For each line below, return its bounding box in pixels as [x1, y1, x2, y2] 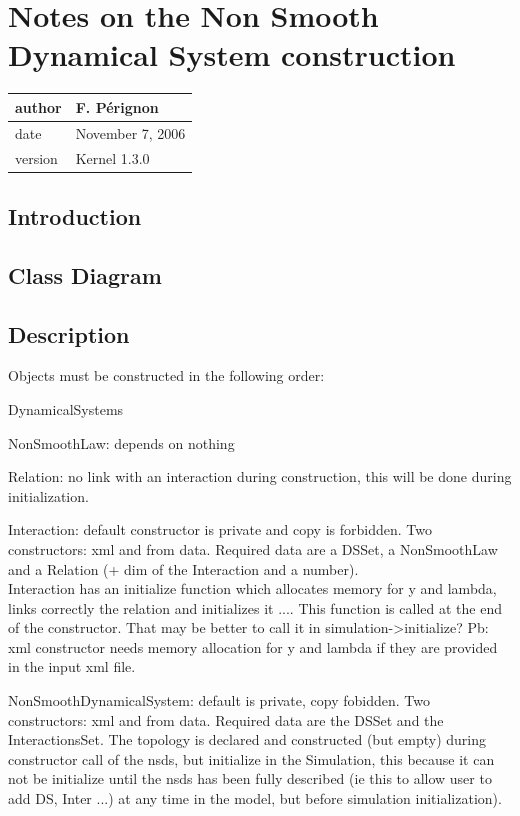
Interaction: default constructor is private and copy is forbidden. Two [8, 519, 432, 540]
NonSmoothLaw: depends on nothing [8, 432, 235, 453]
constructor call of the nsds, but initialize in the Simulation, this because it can [8, 748, 495, 769]
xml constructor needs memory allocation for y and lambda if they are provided [8, 636, 498, 657]
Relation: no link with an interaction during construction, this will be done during [8, 466, 512, 487]
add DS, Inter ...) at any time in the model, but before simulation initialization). [8, 788, 502, 809]
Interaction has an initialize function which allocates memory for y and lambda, [8, 578, 497, 599]
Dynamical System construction [8, 34, 456, 75]
